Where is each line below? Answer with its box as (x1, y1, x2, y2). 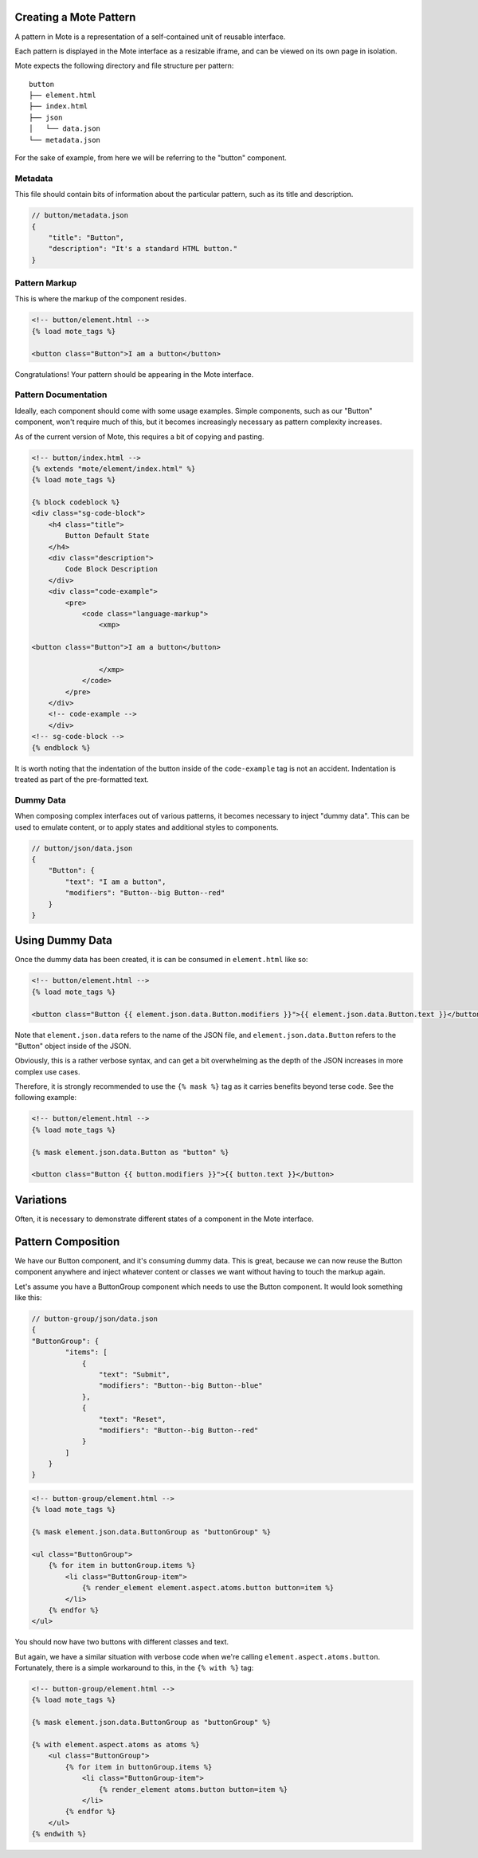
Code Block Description (65, 564, 159, 574)
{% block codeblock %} (31, 498, 120, 507)
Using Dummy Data (14, 933, 113, 948)
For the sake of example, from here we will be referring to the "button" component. (14, 153, 287, 163)
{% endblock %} (31, 743, 91, 752)
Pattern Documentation (14, 389, 108, 400)
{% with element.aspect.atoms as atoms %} (31, 1740, 200, 1750)
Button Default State (65, 531, 150, 540)
